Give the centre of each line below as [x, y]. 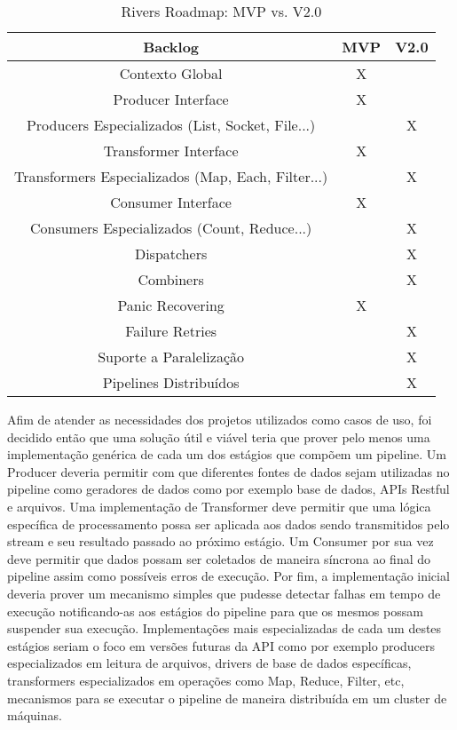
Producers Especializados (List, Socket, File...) [171, 125]
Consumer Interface [171, 202]
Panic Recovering [171, 305]
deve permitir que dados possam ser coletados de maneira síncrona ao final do [219, 558]
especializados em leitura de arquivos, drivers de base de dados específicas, [209, 663]
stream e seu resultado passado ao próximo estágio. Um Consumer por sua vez [221, 541]
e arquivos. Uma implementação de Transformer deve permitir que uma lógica [219, 506]
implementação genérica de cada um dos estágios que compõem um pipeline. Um [227, 454]
